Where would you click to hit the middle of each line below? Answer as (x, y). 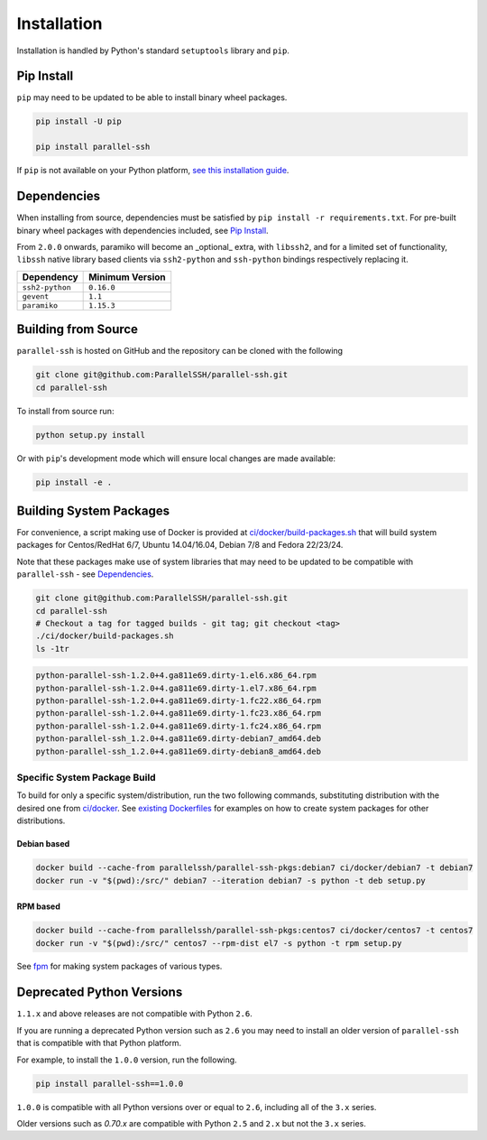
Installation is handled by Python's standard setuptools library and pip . (153, 51)
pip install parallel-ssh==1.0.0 (110, 1084)
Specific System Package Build (87, 778)
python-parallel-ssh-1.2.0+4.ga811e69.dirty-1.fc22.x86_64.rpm (179, 701)
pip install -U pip (78, 121)
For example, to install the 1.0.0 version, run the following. (127, 1060)
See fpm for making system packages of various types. (119, 967)
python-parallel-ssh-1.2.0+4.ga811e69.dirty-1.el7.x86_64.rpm (176, 688)
